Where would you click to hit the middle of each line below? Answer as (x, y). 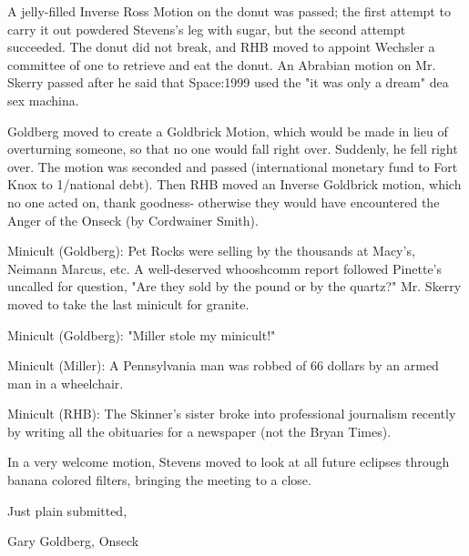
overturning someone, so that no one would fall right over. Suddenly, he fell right (233, 149)
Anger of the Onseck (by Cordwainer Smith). (133, 220)
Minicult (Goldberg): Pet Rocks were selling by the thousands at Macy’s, (211, 251)
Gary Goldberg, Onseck (73, 541)
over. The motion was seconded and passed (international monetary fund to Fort (233, 166)
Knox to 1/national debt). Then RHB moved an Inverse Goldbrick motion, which (234, 184)
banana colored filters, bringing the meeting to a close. (159, 480)
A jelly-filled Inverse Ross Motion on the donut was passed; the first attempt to (229, 11)
